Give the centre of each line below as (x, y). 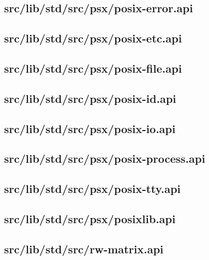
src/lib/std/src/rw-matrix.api (84, 248)
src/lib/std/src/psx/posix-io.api (90, 128)
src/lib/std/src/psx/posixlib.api (90, 218)
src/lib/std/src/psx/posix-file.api (93, 68)
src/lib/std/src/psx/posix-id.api (90, 98)
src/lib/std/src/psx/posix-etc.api (93, 38)
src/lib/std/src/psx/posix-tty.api (93, 189)
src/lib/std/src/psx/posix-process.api (105, 158)
